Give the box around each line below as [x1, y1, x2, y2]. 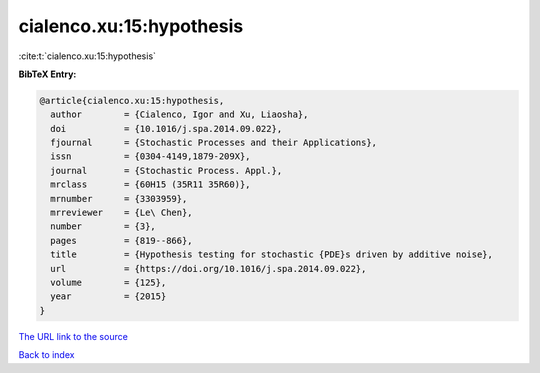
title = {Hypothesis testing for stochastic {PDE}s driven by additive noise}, [50, 249, 494, 260]
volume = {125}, [50, 277, 167, 288]
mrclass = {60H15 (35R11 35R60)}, [50, 179, 251, 190]
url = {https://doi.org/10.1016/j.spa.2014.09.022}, [50, 263, 367, 274]
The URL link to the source [18, 330, 129, 342]
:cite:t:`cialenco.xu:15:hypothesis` [18, 50, 157, 62]
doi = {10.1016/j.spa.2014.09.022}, [50, 123, 283, 134]
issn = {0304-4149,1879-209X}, [50, 151, 251, 162]
